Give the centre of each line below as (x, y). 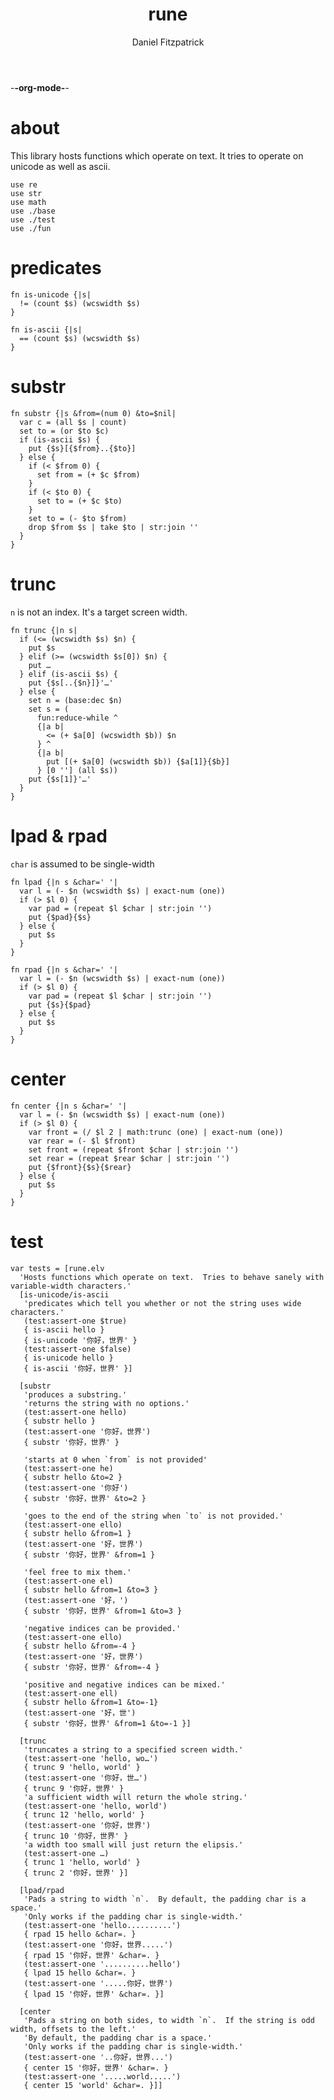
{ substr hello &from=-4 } (80, 1646)
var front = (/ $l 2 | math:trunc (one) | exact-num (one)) (156, 1132)
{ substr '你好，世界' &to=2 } (85, 1498)
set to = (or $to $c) (64, 431)
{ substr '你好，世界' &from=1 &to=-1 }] (107, 1723)
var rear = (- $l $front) (82, 1141)
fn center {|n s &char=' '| (69, 1106)
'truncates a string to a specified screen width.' (133, 1749)
